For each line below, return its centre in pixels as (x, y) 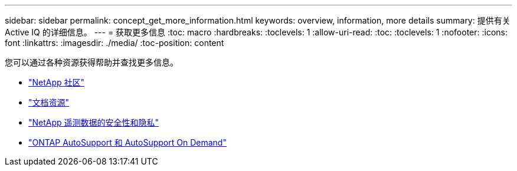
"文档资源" (49, 102)
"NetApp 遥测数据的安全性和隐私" (94, 122)
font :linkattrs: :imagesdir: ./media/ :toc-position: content (114, 43)
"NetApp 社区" (57, 82)
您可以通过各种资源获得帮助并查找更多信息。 (91, 62)
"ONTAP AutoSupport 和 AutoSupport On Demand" (127, 142)
